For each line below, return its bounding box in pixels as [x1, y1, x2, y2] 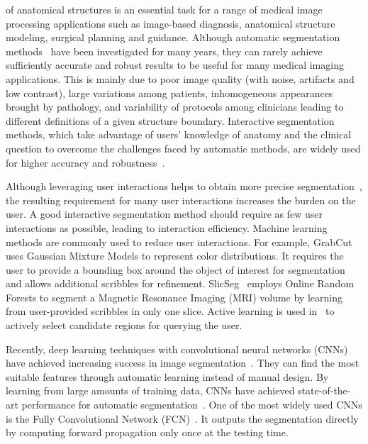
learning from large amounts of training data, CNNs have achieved [6, 383, 295, 398]
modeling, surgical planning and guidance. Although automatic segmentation [6, 30, 340, 45]
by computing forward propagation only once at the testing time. [6, 425, 289, 440]
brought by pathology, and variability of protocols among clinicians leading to [6, 99, 344, 114]
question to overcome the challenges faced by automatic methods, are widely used [6, 140, 361, 155]
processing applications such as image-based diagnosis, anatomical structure [6, 16, 335, 30]
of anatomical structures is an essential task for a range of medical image [6, 2, 323, 16]
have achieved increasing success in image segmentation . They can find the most [6, 355, 359, 370]
